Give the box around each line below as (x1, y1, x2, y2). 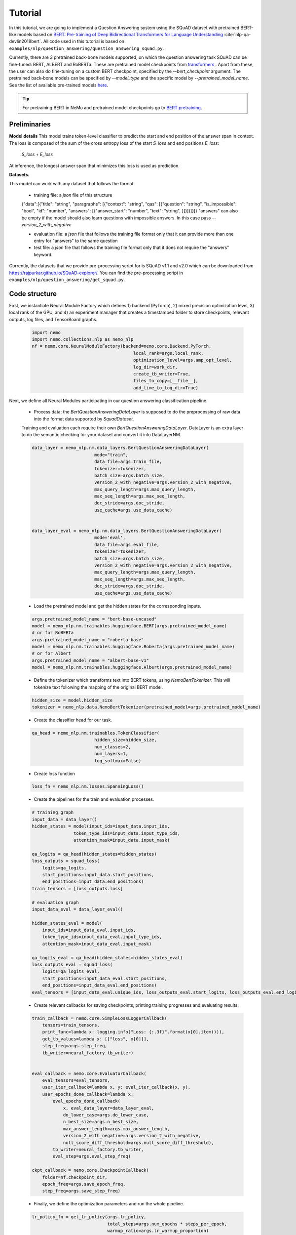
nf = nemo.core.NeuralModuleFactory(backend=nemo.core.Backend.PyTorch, (32, 343, 212, 349)
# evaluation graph (32, 900, 79, 905)
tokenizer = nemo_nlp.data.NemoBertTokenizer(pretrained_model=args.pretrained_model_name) (32, 704, 261, 710)
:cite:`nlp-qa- (223, 31, 251, 37)
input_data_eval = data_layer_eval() (32, 906, 123, 912)
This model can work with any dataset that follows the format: (9, 181, 135, 187)
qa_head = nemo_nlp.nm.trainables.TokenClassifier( (32, 730, 160, 736)
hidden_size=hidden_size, (94, 737, 157, 743)
